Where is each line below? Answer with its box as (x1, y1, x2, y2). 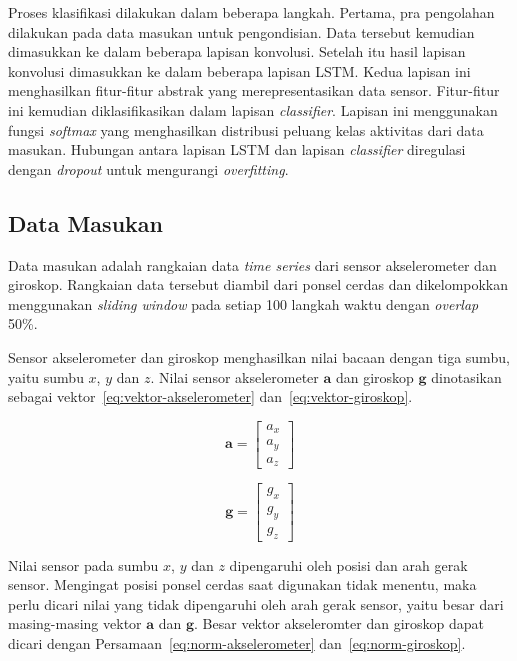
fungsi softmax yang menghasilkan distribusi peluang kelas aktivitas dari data (8, 119, 484, 140)
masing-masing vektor (8, 613, 142, 634)
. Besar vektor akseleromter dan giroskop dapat (194, 613, 484, 634)
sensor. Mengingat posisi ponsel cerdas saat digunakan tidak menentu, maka (8, 574, 477, 595)
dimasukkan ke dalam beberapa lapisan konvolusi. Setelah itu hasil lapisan (8, 41, 466, 62)
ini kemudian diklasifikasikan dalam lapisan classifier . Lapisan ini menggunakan (8, 99, 498, 120)
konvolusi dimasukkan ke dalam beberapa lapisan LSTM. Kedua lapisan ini (8, 60, 471, 81)
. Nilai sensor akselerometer (150, 366, 319, 387)
